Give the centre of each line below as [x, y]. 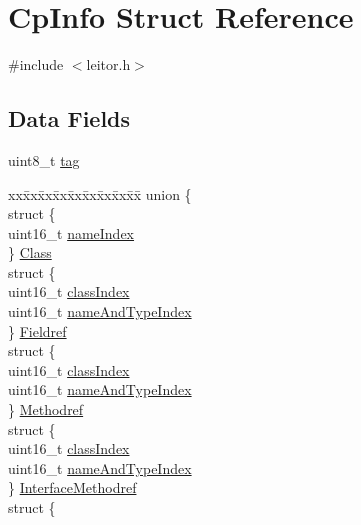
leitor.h [108, 64]
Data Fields [69, 118]
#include [36, 64]
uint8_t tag [44, 159]
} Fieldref [37, 330]
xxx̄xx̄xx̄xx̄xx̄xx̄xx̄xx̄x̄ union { [100, 193]
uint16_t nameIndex [71, 232]
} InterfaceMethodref [72, 487]
